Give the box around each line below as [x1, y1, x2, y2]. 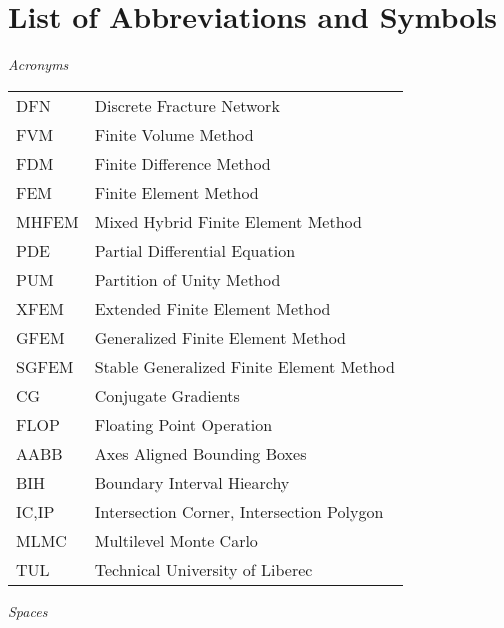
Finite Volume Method [94, 122, 254, 146]
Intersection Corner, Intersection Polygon [94, 499, 384, 523]
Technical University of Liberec [94, 557, 313, 581]
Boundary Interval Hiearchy [94, 470, 290, 494]
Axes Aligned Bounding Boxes [94, 441, 307, 465]
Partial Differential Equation [94, 238, 296, 262]
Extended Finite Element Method [94, 296, 331, 320]
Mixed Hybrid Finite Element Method [94, 209, 362, 233]
